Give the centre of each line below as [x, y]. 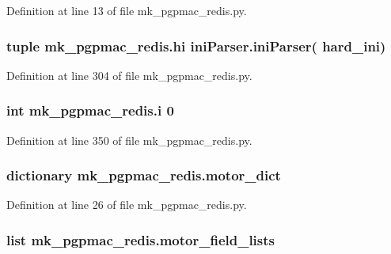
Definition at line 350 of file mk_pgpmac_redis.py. [129, 140]
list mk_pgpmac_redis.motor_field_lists [140, 239]
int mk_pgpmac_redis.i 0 [90, 110]
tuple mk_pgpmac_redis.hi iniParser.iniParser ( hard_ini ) [196, 45]
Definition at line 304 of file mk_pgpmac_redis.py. [129, 75]
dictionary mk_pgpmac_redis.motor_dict [144, 175]
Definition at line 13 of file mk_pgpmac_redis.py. [127, 10]
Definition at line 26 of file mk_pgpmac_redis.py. [127, 205]
